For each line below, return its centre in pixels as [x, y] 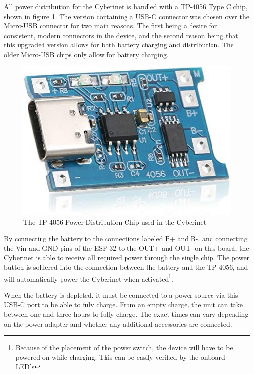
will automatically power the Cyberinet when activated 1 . [89, 278]
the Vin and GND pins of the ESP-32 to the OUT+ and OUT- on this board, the [127, 248]
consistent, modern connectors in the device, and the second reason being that [121, 35]
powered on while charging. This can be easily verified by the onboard [120, 357]
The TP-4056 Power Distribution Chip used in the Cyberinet [115, 222]
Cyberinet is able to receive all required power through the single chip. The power [127, 257]
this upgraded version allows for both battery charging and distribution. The [119, 45]
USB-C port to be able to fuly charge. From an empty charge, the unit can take [123, 304]
